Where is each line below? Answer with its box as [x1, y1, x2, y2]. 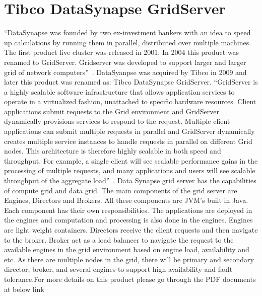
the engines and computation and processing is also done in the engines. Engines [4, 214, 253, 225]
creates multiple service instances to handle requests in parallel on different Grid [4, 135, 252, 146]
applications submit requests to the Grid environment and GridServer [4, 106, 219, 116]
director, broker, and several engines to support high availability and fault [4, 264, 233, 274]
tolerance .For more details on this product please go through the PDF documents [4, 273, 256, 284]
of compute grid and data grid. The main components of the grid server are [4, 185, 237, 195]
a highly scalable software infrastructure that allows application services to [4, 86, 235, 97]
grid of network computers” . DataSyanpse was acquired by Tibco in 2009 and [4, 66, 247, 77]
